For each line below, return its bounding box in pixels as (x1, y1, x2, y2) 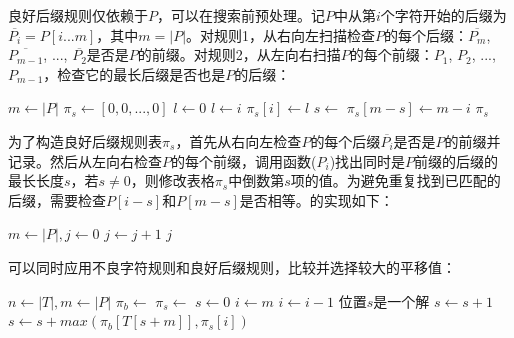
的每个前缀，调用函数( (171, 150, 317, 171)
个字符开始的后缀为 (380, 5, 507, 25)
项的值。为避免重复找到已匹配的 (290, 170, 501, 191)
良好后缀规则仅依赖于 (8, 5, 148, 25)
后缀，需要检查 (8, 189, 106, 210)
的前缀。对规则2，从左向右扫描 (137, 44, 341, 65)
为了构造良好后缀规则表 (8, 130, 162, 151)
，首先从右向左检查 (175, 130, 302, 151)
